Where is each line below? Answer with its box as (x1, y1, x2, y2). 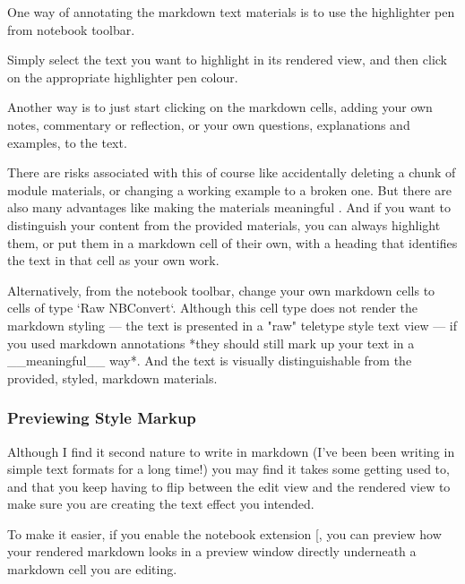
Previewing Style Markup (7, 407, 196, 429)
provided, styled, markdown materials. (7, 368, 218, 387)
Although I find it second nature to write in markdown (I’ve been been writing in (7, 442, 455, 460)
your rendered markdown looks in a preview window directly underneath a (7, 542, 417, 561)
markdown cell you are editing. (7, 560, 177, 579)
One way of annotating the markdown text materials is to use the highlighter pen (7, 3, 455, 21)
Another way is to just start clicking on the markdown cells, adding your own (7, 98, 433, 116)
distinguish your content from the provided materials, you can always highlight (7, 215, 441, 234)
